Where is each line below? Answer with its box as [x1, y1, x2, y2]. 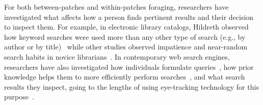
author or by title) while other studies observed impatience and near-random [4, 41, 248, 52]
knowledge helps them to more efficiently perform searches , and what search [4, 71, 245, 82]
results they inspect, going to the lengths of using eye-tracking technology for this [4, 81, 259, 92]
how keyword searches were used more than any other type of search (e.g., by [4, 31, 246, 42]
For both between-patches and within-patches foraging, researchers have [4, 2, 229, 12]
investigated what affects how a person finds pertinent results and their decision [4, 11, 254, 22]
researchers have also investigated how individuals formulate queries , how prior [4, 61, 254, 72]
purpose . [4, 91, 34, 102]
